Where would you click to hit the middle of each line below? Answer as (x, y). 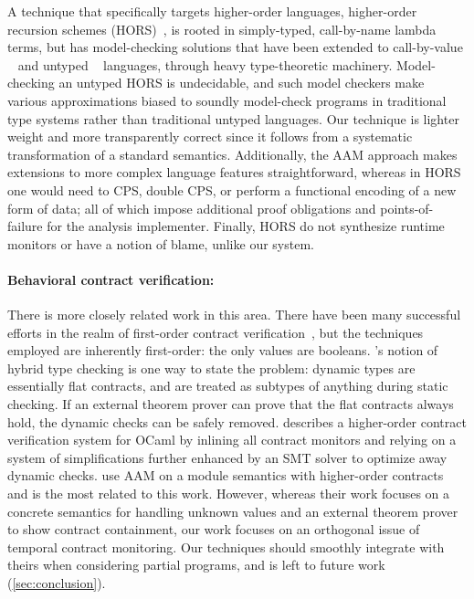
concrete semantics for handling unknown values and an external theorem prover (233, 511)
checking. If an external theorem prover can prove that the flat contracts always (231, 404)
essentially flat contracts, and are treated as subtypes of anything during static (228, 386)
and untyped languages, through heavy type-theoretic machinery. (205, 64)
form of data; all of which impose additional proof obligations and (192, 208)
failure (25, 226)
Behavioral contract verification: (111, 279)
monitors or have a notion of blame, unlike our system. (161, 243)
